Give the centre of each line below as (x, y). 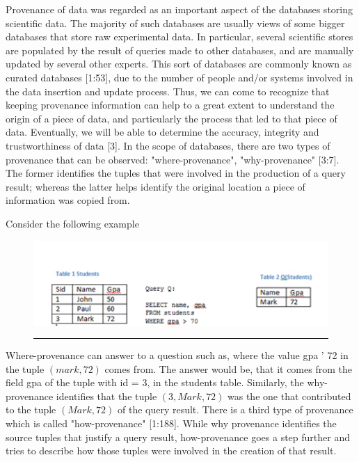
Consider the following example (72, 223)
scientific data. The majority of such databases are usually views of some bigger (175, 23)
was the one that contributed (289, 396)
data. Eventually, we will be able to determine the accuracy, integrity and (162, 132)
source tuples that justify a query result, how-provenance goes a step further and (178, 437)
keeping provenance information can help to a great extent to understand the (170, 105)
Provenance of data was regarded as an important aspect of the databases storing (179, 9)
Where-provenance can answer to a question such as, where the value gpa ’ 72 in (177, 355)
